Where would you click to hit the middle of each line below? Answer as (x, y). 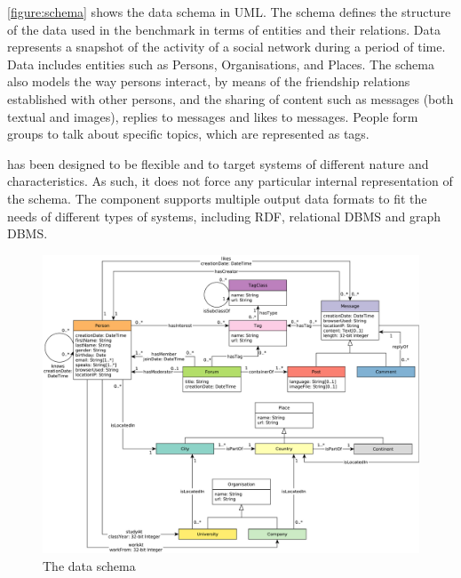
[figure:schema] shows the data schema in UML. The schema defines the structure (229, 12)
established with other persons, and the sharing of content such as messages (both (230, 98)
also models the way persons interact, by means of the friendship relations (209, 81)
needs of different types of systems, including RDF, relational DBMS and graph (224, 216)
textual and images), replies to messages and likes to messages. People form (213, 116)
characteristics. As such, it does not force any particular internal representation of (230, 181)
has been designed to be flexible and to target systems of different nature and (218, 163)
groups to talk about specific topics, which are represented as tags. (188, 134)
